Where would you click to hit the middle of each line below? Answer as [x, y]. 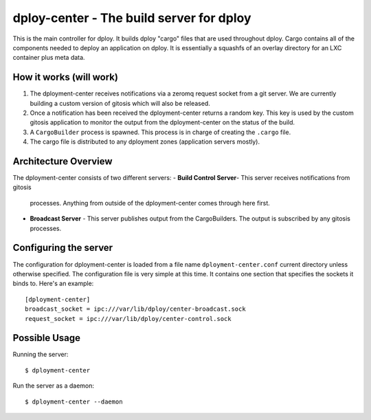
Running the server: [41, 355]
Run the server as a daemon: [54, 386]
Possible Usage [47, 338]
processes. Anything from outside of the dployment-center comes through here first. [150, 203]
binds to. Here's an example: [53, 284]
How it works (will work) [65, 77]
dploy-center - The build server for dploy [132, 18]
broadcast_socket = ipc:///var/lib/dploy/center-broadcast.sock [136, 309]
